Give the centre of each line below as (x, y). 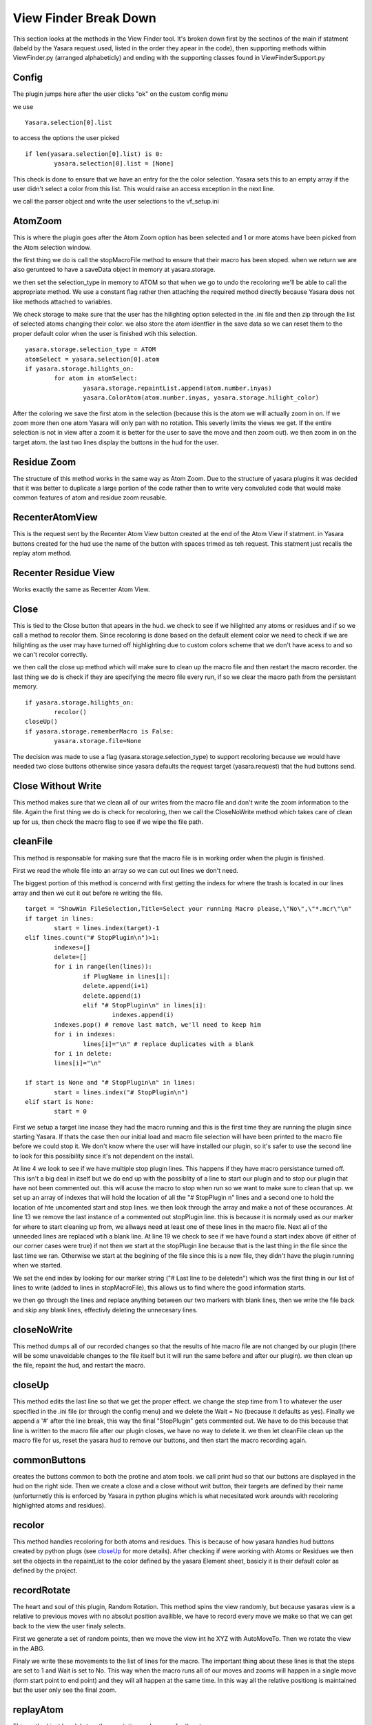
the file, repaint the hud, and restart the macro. (79, 1366)
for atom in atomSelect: (96, 378)
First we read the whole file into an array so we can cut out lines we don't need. (126, 870)
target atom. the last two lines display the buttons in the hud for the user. (116, 442)
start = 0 (71, 1112)
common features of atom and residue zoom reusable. (90, 497)
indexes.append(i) (143, 1015)
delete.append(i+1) (116, 986)
